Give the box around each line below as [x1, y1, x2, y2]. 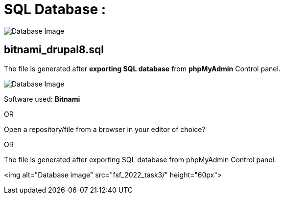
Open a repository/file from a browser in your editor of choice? [4, 125, 206, 133]
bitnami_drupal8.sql [4, 44, 104, 56]
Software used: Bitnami [4, 94, 80, 103]
